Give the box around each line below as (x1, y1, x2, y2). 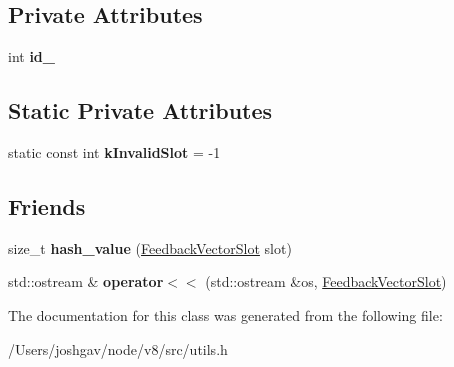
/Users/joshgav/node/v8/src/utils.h (8, 338, 228, 359)
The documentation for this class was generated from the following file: (8, 304, 443, 325)
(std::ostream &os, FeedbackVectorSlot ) (205, 271, 447, 292)
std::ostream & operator (8, 271, 164, 292)
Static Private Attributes (8, 95, 273, 126)
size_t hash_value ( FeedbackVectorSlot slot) (8, 237, 292, 258)
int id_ (8, 46, 55, 67)
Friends (8, 190, 86, 221)
